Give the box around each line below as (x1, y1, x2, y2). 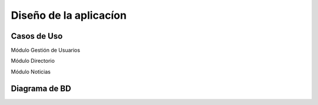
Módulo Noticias (11, 68, 51, 75)
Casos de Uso (11, 31, 63, 41)
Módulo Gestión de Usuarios (11, 47, 81, 54)
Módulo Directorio (11, 57, 55, 65)
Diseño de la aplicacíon (11, 9, 127, 22)
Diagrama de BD (11, 83, 71, 93)
